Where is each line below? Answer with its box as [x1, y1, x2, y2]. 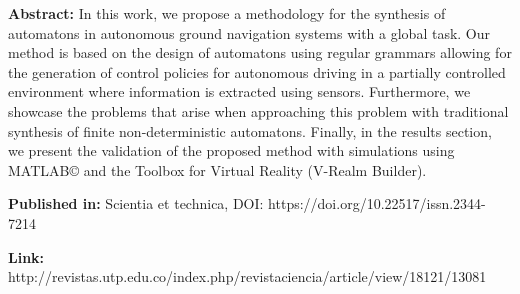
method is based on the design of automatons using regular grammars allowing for [8, 42, 512, 63]
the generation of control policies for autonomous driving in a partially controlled [8, 61, 506, 82]
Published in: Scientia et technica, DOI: [8, 193, 264, 214]
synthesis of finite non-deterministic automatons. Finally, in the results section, [8, 120, 492, 141]
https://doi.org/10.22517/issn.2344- [268, 193, 486, 214]
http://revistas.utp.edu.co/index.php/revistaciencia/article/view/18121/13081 [8, 266, 487, 287]
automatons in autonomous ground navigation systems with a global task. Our [8, 22, 491, 43]
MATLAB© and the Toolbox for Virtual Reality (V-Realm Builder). [8, 159, 427, 180]
